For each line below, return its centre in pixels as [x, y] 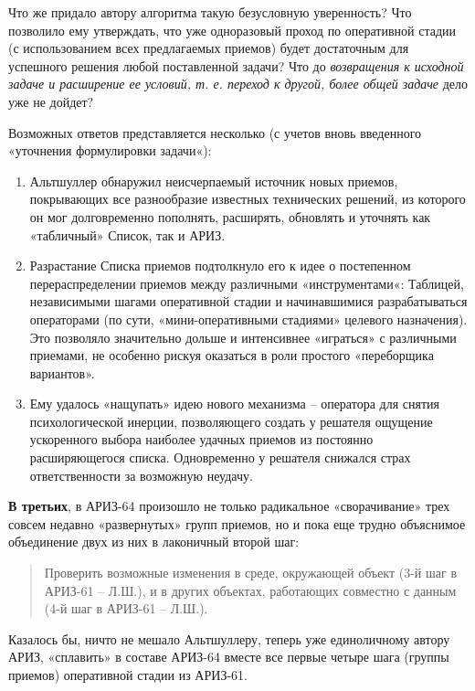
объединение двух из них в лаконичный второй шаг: [154, 542]
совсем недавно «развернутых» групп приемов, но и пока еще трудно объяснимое [237, 523]
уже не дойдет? [51, 101]
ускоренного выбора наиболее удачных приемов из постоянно [201, 439]
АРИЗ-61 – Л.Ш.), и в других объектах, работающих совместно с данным [250, 590]
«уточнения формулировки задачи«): [110, 150]
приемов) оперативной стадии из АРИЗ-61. [128, 675]
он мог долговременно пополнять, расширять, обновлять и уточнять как [230, 216]
